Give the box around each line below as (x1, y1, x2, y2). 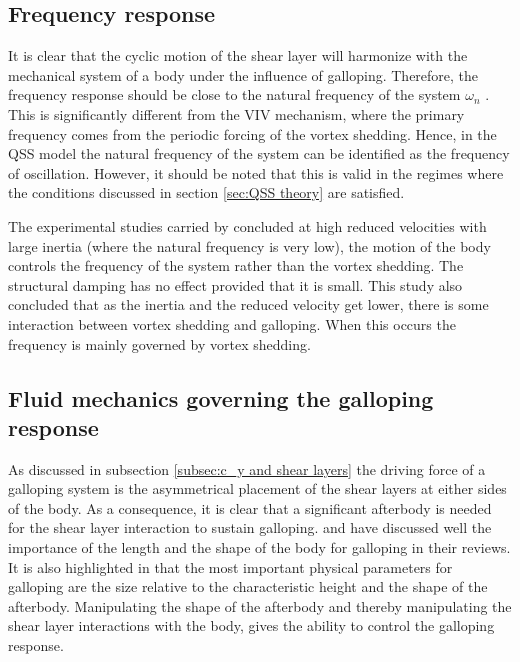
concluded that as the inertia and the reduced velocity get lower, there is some (8, 294, 489, 315)
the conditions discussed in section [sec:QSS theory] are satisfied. (8, 182, 405, 203)
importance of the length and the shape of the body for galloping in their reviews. (8, 537, 511, 558)
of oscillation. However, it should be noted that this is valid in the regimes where (8, 162, 504, 183)
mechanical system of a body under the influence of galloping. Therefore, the (8, 64, 479, 85)
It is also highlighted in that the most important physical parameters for (8, 556, 453, 577)
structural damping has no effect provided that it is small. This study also (8, 274, 463, 295)
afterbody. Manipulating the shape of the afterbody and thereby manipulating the (8, 595, 512, 616)
